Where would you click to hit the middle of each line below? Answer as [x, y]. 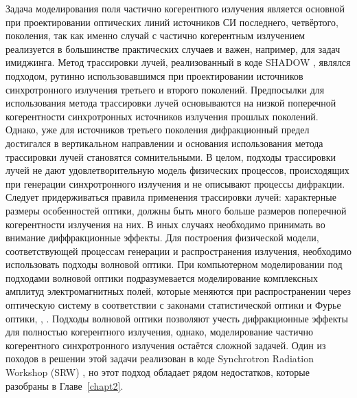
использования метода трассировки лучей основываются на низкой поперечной [171, 103]
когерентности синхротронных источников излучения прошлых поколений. [162, 116]
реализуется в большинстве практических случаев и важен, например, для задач [173, 48]
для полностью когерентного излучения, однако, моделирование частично [160, 332]
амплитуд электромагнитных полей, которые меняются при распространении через [178, 291]
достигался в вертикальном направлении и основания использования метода [164, 143]
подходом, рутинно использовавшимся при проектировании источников [154, 75]
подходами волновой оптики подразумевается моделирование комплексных [162, 277]
